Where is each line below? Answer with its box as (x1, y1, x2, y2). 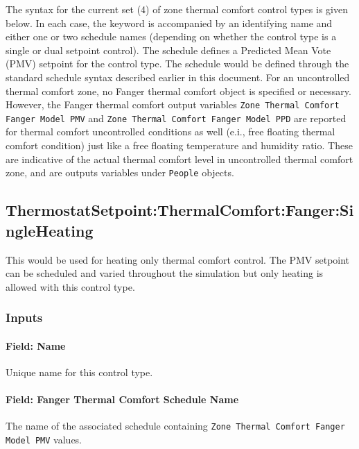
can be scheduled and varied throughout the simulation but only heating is (6, 266, 324, 280)
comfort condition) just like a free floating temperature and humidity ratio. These (6, 138, 353, 153)
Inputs (6, 309, 43, 326)
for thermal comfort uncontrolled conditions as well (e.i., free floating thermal (6, 124, 335, 139)
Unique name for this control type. (6, 364, 153, 379)
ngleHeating (6, 219, 94, 241)
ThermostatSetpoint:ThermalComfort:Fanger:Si (6, 199, 354, 221)
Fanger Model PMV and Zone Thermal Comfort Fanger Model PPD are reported (6, 110, 347, 125)
